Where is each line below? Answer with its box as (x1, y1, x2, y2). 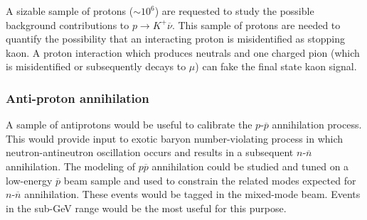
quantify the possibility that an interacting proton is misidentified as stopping (6, 31, 345, 46)
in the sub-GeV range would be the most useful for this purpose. (6, 200, 287, 215)
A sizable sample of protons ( (6, 4, 134, 18)
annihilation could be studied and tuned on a (151, 158, 349, 173)
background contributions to (6, 17, 129, 32)
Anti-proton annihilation (6, 89, 149, 106)
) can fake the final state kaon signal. (195, 59, 357, 74)
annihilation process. (272, 117, 362, 132)
